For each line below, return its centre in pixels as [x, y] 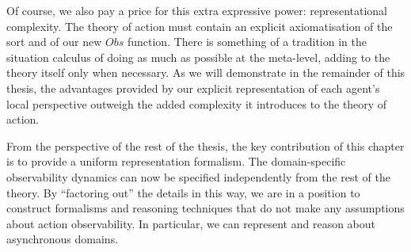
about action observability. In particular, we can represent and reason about [191, 223]
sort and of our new [54, 42]
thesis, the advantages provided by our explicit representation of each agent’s [193, 88]
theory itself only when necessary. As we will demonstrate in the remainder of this [206, 73]
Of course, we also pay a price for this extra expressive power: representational [197, 10]
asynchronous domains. [63, 239]
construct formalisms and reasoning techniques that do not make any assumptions [205, 208]
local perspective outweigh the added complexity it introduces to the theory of [197, 103]
